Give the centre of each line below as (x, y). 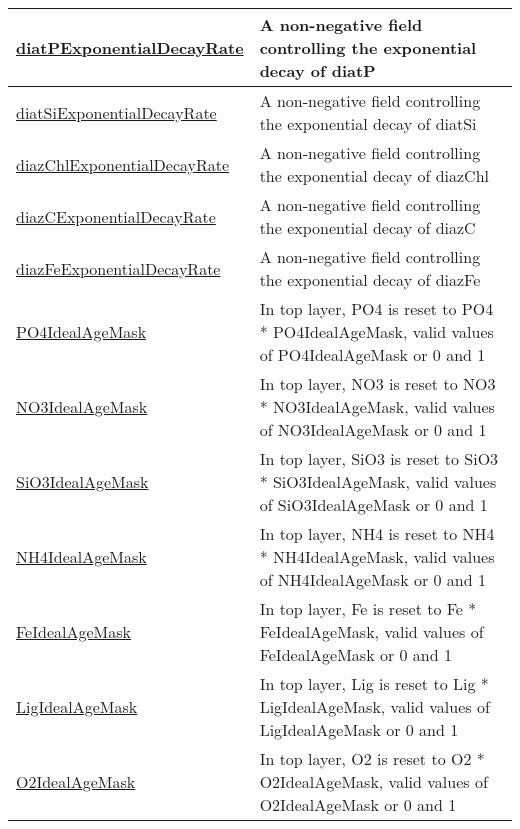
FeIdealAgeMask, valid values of (371, 631)
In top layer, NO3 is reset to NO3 (377, 383)
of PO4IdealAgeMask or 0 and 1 (372, 354)
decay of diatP (317, 70)
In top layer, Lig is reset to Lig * (374, 683)
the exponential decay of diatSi (368, 123)
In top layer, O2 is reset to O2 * (372, 758)
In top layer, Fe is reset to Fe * (368, 608)
